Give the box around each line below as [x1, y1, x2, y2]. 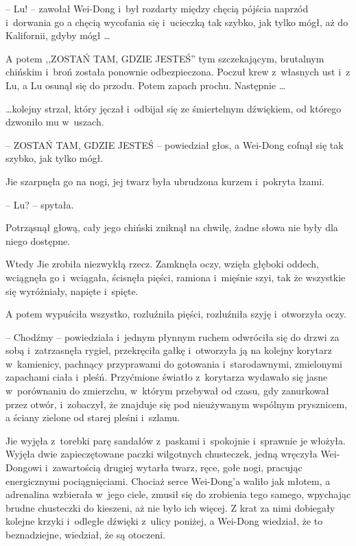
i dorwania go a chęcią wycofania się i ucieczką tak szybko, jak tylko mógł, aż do [5, 14, 348, 29]
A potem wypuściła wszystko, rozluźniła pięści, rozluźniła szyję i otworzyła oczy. [5, 307, 346, 321]
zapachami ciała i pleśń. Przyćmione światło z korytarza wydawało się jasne [5, 370, 328, 384]
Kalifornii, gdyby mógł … [5, 28, 110, 43]
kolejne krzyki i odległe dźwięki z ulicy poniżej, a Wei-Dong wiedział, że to [5, 514, 323, 528]
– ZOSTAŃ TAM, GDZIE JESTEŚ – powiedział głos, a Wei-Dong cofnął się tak [5, 137, 344, 152]
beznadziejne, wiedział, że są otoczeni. [5, 527, 166, 541]
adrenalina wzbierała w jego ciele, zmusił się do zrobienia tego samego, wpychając [5, 487, 351, 501]
